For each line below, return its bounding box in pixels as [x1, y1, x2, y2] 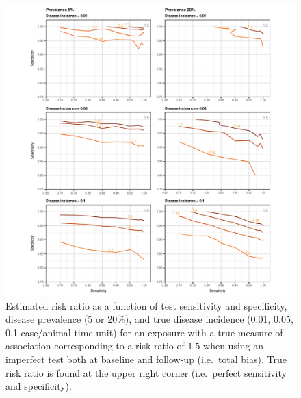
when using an [203, 338, 264, 353]
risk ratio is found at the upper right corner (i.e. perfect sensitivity [5, 365, 287, 380]
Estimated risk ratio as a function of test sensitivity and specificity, [5, 298, 287, 312]
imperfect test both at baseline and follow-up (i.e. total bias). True [5, 351, 287, 366]
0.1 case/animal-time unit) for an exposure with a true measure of [5, 325, 283, 339]
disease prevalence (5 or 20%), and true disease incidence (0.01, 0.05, [5, 312, 293, 326]
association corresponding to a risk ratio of [5, 338, 185, 353]
